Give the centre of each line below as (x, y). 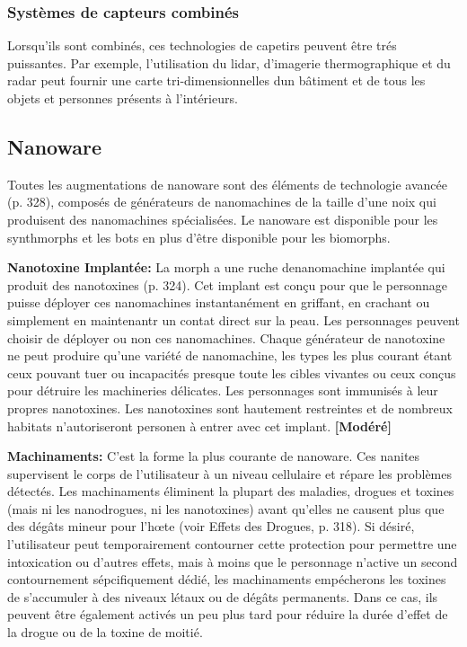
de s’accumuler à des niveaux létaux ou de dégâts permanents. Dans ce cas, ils (223, 596)
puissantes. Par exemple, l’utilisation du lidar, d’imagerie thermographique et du (229, 62)
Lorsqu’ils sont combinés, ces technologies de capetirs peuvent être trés (202, 45)
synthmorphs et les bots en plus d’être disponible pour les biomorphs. (199, 237)
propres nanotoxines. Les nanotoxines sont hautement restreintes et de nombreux (230, 408)
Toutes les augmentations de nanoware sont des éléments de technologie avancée (228, 184)
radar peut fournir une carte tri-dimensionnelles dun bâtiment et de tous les (216, 80)
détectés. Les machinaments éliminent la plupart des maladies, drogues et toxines (231, 491)
